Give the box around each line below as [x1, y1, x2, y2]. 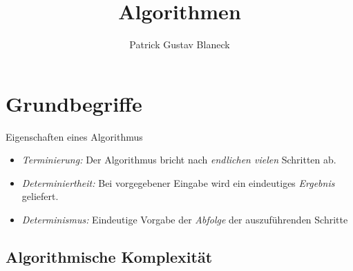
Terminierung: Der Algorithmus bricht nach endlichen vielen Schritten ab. [21, 152, 336, 167]
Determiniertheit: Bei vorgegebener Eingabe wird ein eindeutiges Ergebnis [21, 175, 335, 190]
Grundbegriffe [6, 89, 142, 117]
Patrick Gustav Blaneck [129, 37, 230, 52]
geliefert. [21, 189, 59, 203]
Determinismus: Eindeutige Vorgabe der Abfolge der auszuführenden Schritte [21, 212, 348, 227]
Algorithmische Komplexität [6, 246, 213, 268]
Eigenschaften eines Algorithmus [6, 129, 143, 143]
